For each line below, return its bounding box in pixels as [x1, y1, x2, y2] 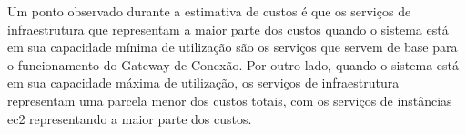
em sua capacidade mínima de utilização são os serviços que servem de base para [7, 37, 458, 57]
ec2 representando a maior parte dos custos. [7, 108, 252, 128]
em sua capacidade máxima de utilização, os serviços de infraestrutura [7, 73, 400, 92]
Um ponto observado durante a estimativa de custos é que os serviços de [7, 2, 411, 20]
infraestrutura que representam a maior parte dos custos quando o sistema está [7, 19, 449, 38]
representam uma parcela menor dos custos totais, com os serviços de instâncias [7, 90, 452, 109]
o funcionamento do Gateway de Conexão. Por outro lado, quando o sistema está [7, 55, 460, 74]
